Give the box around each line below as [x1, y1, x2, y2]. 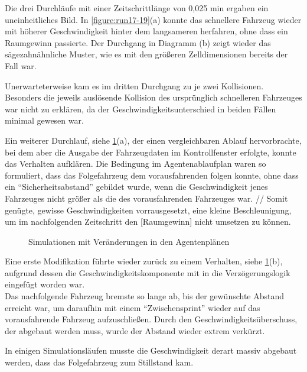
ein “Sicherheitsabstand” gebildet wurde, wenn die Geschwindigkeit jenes [5, 180, 268, 193]
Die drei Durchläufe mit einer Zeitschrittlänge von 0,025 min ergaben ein [5, 2, 269, 14]
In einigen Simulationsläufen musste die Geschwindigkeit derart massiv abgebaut [5, 344, 297, 357]
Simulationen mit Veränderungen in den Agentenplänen [28, 235, 230, 247]
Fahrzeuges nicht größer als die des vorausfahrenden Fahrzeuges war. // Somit [5, 192, 288, 204]
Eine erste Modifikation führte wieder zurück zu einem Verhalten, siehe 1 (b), [5, 255, 283, 267]
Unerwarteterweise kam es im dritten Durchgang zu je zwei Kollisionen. [5, 79, 264, 92]
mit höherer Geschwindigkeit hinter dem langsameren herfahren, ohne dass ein [5, 25, 288, 37]
